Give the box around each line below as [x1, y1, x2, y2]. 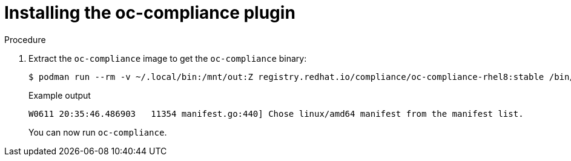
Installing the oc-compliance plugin [4, 2, 295, 23]
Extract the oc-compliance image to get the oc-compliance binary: [28, 53, 307, 64]
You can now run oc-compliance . [28, 126, 167, 137]
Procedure [4, 34, 46, 45]
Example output [28, 90, 91, 100]
